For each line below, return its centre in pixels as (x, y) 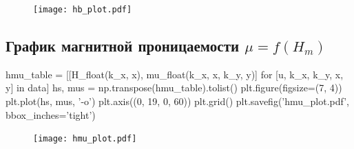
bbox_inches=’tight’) (51, 114)
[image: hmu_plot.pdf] (85, 139)
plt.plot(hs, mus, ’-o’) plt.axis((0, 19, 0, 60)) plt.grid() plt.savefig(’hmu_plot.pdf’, (178, 101)
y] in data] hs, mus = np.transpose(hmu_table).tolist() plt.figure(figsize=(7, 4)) (174, 88)
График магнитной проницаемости (123, 46)
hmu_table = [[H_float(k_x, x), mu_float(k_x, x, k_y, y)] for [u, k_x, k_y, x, (175, 74)
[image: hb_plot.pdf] (83, 10)
